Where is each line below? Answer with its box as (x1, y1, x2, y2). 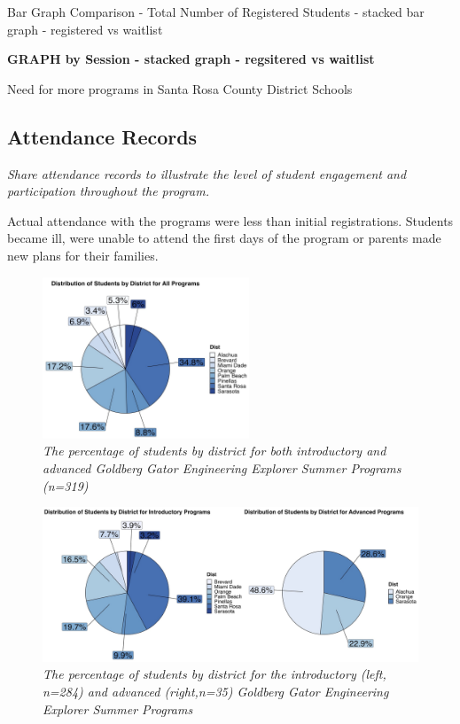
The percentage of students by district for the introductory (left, (43, 665, 386, 683)
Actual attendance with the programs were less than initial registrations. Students (7, 211, 454, 230)
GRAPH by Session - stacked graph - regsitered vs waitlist (7, 50, 375, 68)
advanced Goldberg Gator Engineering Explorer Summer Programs (43, 458, 402, 477)
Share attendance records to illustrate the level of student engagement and (7, 164, 407, 183)
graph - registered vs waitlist (7, 19, 163, 38)
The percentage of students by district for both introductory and (43, 441, 386, 460)
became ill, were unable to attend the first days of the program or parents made (7, 229, 441, 247)
